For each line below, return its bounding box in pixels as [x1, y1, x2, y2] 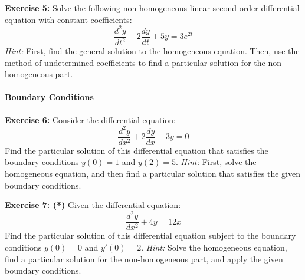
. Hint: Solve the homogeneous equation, [141, 241, 287, 253]
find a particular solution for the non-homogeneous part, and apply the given [5, 252, 283, 265]
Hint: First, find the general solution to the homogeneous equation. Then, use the [5, 45, 300, 57]
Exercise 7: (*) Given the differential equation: [5, 199, 181, 211]
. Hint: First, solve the [175, 156, 257, 168]
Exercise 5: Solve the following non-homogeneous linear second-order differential [5, 2, 300, 14]
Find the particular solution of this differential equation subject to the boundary [5, 229, 296, 242]
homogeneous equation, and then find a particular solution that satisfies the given [5, 167, 301, 180]
